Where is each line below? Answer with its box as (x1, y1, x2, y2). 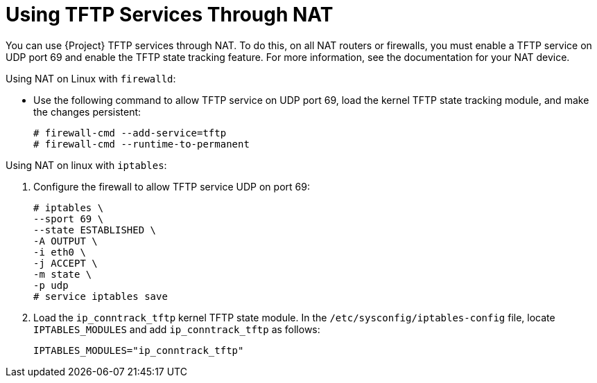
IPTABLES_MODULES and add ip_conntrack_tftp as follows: (33, 323, 320, 335)
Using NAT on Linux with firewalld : (6, 72, 176, 84)
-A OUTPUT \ (33, 235, 98, 247)
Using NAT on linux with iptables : (6, 159, 167, 171)
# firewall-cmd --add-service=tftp (33, 127, 227, 139)
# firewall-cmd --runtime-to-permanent (33, 138, 250, 150)
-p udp (33, 279, 69, 291)
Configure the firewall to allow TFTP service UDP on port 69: (33, 180, 310, 193)
